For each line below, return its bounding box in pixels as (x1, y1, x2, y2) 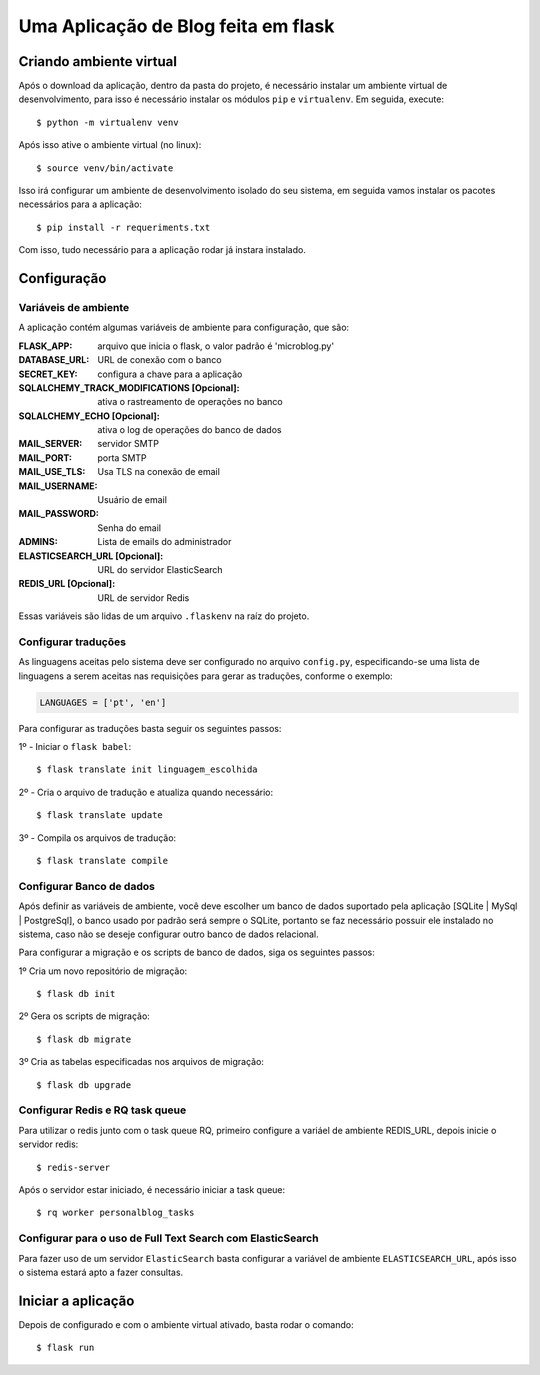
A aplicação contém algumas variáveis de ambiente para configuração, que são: (18, 321, 350, 334)
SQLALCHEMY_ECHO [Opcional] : (18, 410, 160, 422)
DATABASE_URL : (18, 354, 90, 366)
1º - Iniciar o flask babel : (18, 741, 132, 753)
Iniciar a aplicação (18, 1292, 135, 1309)
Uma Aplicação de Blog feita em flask (18, 15, 335, 37)
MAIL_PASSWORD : (18, 508, 99, 520)
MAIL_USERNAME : (18, 480, 98, 492)
